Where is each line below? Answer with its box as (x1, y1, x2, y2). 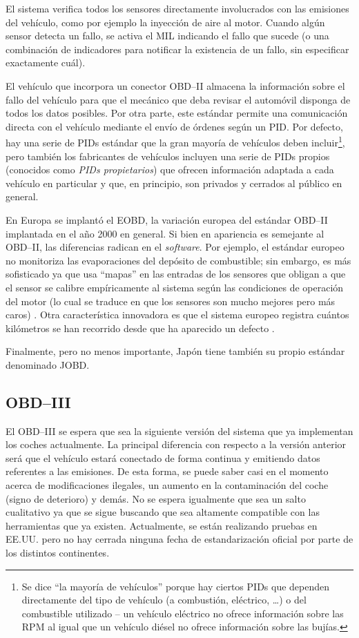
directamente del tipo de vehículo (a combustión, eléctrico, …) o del (21, 592, 307, 607)
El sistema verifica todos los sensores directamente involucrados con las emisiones (6, 1, 349, 15)
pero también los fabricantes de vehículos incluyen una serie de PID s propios (6, 148, 330, 163)
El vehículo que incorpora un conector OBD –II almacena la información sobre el (6, 78, 345, 93)
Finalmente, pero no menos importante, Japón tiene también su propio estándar (6, 344, 345, 358)
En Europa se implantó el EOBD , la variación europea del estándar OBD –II (6, 212, 328, 226)
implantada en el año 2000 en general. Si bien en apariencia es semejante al (6, 226, 324, 240)
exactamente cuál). (6, 55, 86, 70)
